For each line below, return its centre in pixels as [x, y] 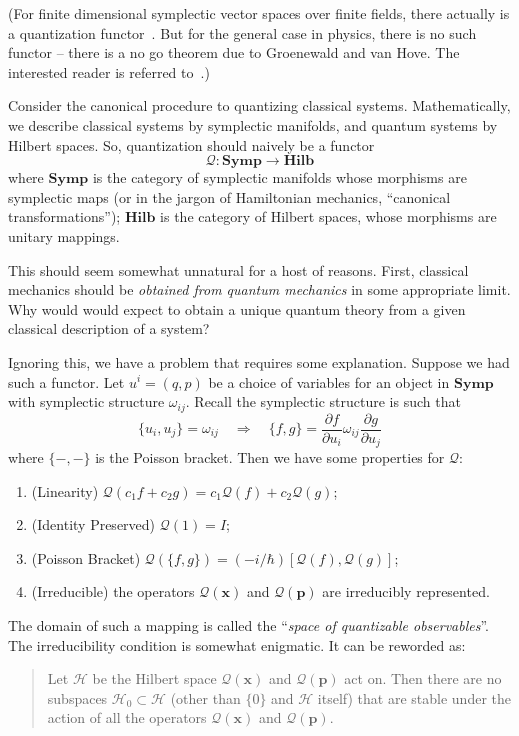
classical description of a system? [109, 328]
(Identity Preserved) [93, 524]
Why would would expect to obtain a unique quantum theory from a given [237, 308]
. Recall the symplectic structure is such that [323, 401]
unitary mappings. [64, 235]
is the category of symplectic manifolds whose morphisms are [279, 177]
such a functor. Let [66, 381]
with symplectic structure [86, 401]
